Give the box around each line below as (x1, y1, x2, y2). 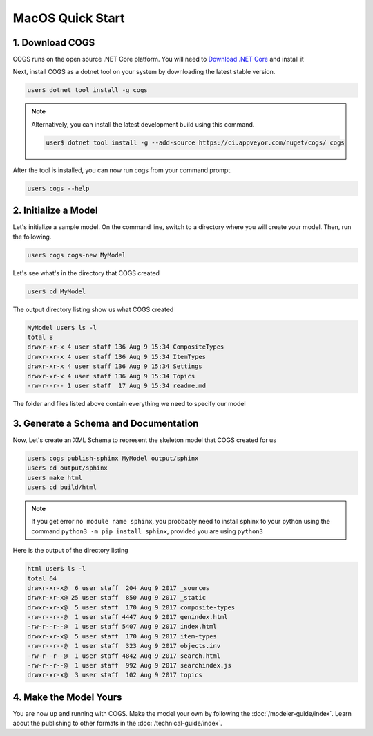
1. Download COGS (12, 37, 95, 48)
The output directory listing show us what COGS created (12, 305, 174, 313)
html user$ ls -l (27, 564, 86, 573)
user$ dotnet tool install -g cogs (27, 86, 148, 94)
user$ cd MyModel (27, 287, 86, 295)
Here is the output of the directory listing (12, 546, 128, 555)
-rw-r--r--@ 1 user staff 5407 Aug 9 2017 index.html (27, 623, 217, 631)
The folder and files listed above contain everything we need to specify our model (12, 399, 246, 407)
